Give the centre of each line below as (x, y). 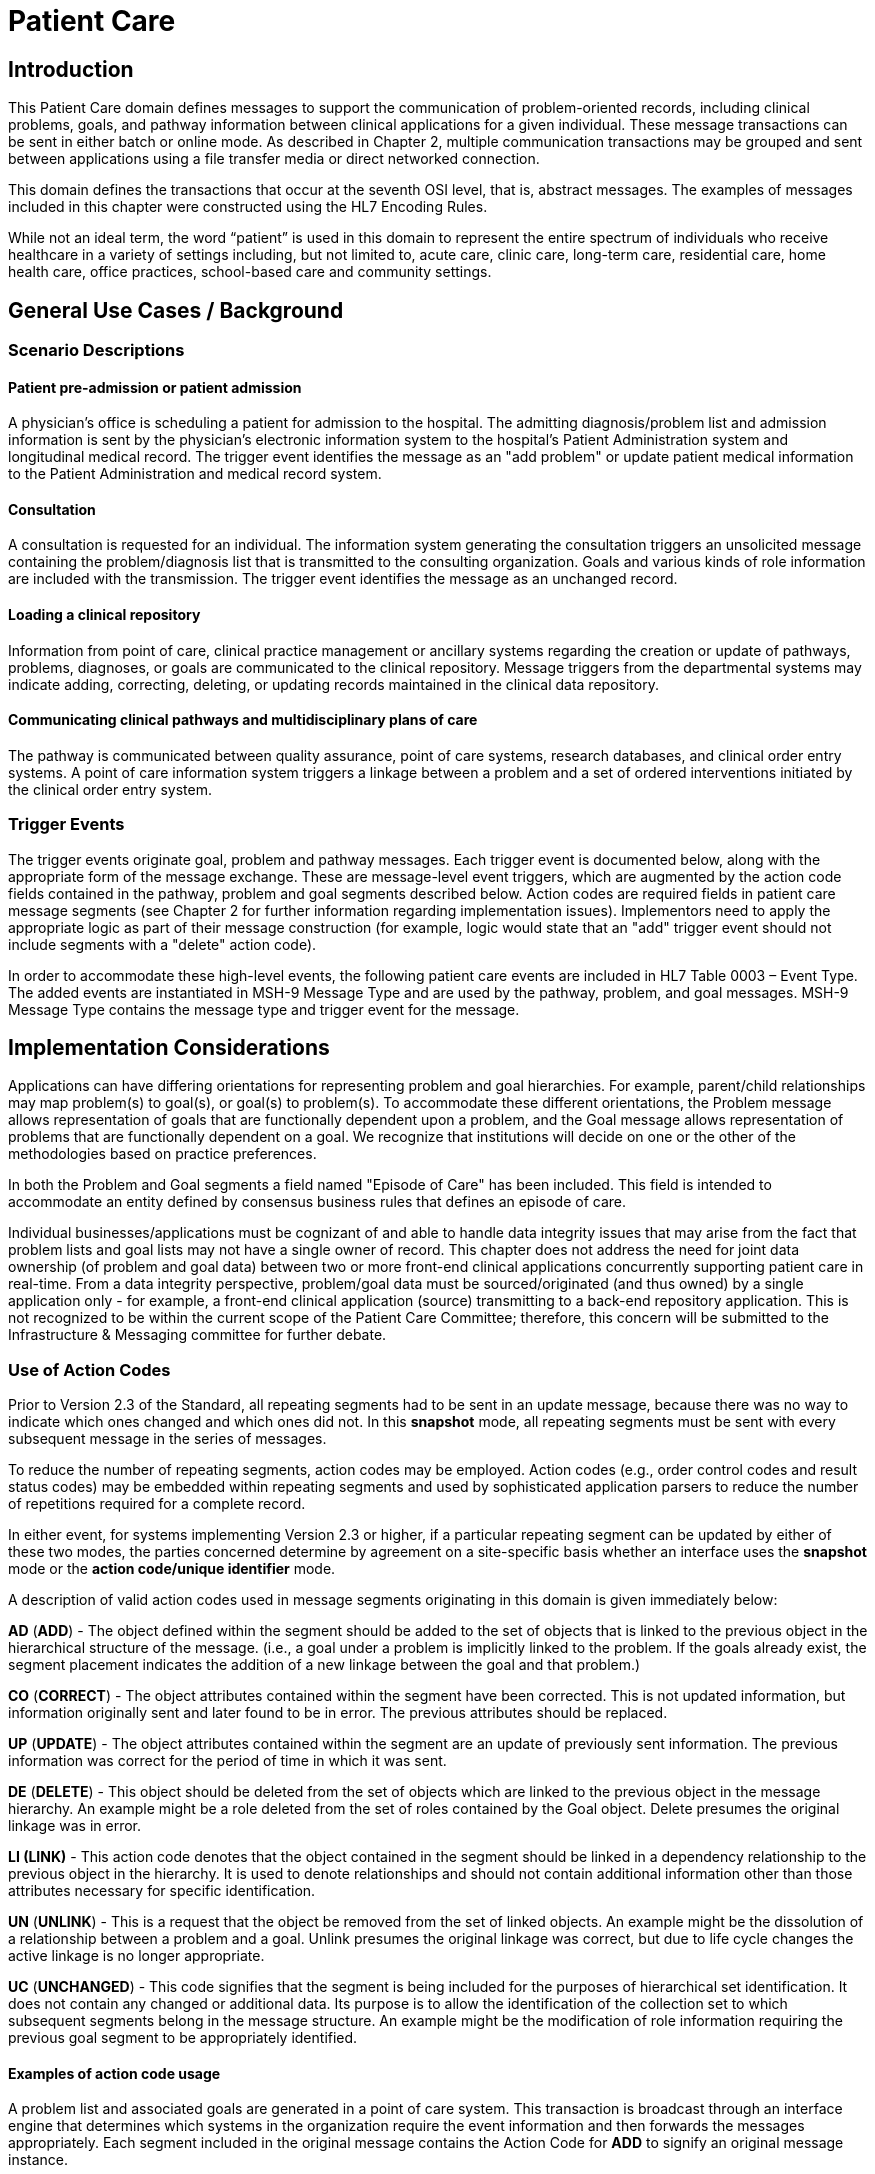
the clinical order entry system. (110, 789)
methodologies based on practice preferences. (162, 1154)
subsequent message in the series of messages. (167, 1439)
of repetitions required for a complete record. (157, 1504)
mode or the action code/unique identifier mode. (172, 1569)
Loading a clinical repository (104, 615)
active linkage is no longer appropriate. (136, 1956)
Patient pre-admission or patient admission (155, 387)
